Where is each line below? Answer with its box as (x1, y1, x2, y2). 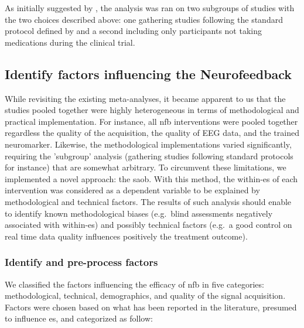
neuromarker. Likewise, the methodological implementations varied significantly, (5, 138, 292, 150)
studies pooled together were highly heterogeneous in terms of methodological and (5, 104, 299, 116)
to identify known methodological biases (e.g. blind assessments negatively (5, 207, 273, 219)
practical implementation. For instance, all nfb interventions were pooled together (5, 115, 298, 127)
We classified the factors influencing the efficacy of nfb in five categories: (5, 278, 264, 290)
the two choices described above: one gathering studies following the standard (5, 13, 283, 25)
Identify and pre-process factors (5, 255, 158, 269)
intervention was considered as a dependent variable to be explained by (5, 184, 260, 196)
